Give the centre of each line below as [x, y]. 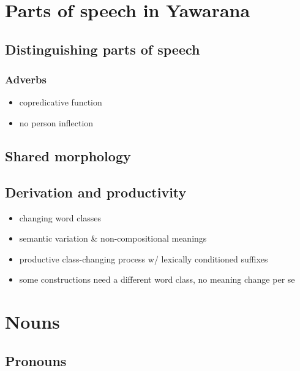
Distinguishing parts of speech [103, 49]
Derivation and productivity [96, 192]
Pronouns [36, 360]
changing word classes [60, 217]
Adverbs [26, 79]
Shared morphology [68, 155]
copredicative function [61, 102]
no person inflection [56, 122]
